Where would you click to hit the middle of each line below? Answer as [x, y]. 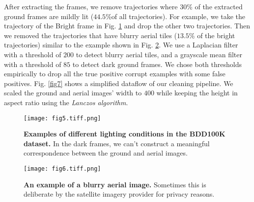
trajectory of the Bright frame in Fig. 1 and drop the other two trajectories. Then [127, 26]
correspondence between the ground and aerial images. [106, 153]
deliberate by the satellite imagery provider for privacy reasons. [119, 194]
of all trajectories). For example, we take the [178, 16]
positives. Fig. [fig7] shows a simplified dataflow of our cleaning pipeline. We [119, 83]
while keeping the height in [197, 93]
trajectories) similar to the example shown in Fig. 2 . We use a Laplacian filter [121, 45]
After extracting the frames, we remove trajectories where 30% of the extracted [123, 6]
